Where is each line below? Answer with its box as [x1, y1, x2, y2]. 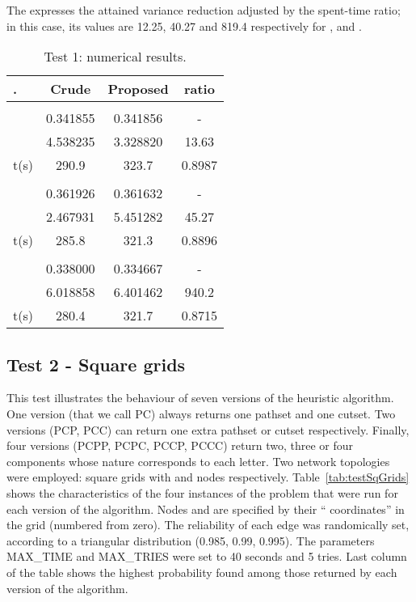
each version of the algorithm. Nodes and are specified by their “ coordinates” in [6, 500, 405, 517]
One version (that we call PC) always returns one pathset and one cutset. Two [6, 405, 396, 422]
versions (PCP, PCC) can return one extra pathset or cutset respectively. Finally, [6, 421, 410, 438]
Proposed [107, 79, 169, 99]
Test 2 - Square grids [6, 351, 186, 376]
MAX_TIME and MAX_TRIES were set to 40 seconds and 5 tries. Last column [6, 548, 407, 565]
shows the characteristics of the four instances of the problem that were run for [6, 484, 398, 501]
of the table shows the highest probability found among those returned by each [6, 563, 397, 580]
